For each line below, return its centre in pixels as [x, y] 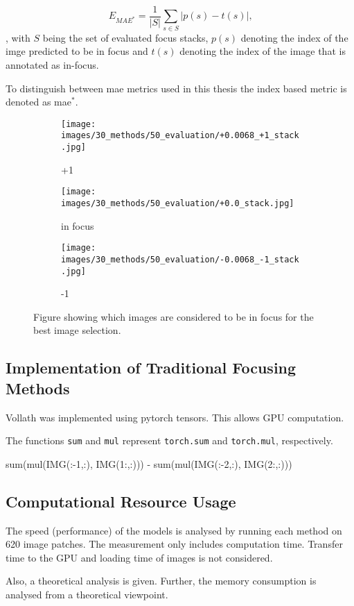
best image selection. [77, 330]
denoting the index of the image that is [263, 51]
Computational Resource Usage [121, 501]
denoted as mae [38, 102]
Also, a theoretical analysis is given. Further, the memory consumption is [161, 581]
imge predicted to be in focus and [77, 51]
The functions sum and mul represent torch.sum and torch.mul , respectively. [169, 440]
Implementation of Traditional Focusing [151, 368]
